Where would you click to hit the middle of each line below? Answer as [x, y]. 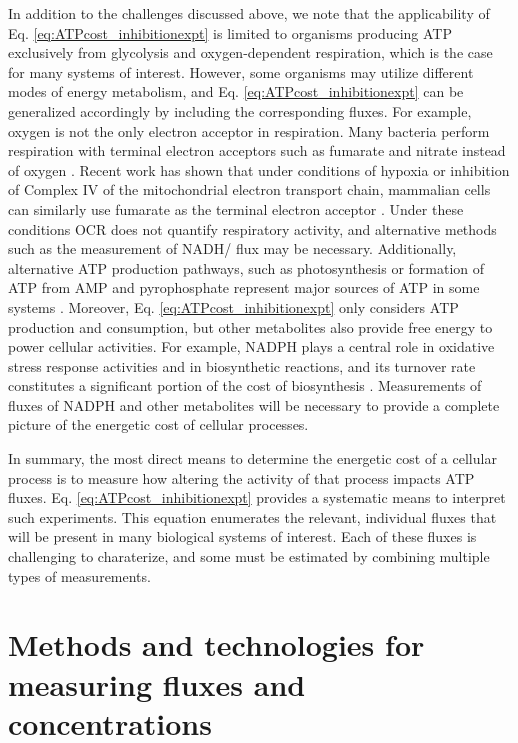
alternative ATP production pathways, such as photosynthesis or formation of [246, 267]
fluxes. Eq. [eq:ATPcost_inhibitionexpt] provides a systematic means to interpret [257, 497]
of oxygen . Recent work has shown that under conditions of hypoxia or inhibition [259, 169]
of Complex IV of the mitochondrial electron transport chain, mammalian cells [249, 189]
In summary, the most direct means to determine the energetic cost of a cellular [252, 458]
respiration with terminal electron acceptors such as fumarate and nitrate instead [257, 150]
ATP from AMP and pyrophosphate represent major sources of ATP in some [244, 287]
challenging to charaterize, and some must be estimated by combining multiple [249, 556]
